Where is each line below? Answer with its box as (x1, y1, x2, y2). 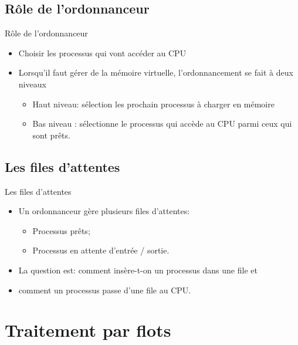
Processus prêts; (32, 224, 90, 236)
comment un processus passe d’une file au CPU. (18, 283, 191, 296)
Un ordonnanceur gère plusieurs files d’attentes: (18, 205, 190, 217)
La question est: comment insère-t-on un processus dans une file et (18, 263, 258, 276)
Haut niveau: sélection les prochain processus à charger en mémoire (32, 97, 275, 110)
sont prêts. (32, 128, 70, 141)
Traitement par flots (5, 318, 171, 342)
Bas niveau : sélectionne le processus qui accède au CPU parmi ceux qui (32, 117, 292, 130)
